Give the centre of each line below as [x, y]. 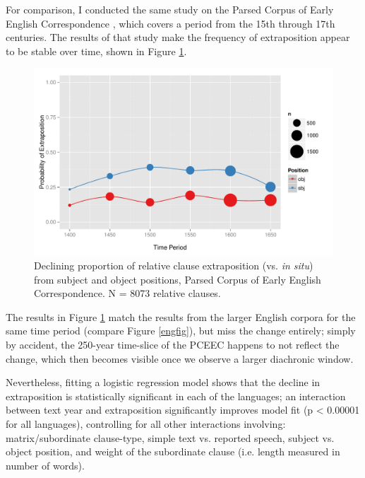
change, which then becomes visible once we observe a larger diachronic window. [180, 358]
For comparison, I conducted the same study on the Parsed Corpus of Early [170, 9]
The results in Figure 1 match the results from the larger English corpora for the [181, 316]
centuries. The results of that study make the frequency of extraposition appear [178, 37]
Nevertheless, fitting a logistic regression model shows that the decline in [163, 382]
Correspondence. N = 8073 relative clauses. [127, 293]
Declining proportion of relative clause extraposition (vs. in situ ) [174, 265]
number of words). [45, 465]
